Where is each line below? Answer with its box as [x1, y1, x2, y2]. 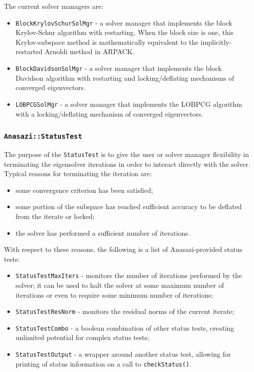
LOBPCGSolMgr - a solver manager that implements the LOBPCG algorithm [15, 98, 242, 109]
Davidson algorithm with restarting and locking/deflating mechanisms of [15, 72, 234, 83]
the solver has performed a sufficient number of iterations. [15, 227, 190, 238]
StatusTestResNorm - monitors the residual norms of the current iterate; [15, 306, 234, 316]
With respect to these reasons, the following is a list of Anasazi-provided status [4, 244, 243, 254]
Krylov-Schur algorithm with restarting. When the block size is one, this [15, 27, 234, 37]
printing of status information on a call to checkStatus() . [15, 358, 192, 369]
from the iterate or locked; [15, 211, 95, 221]
